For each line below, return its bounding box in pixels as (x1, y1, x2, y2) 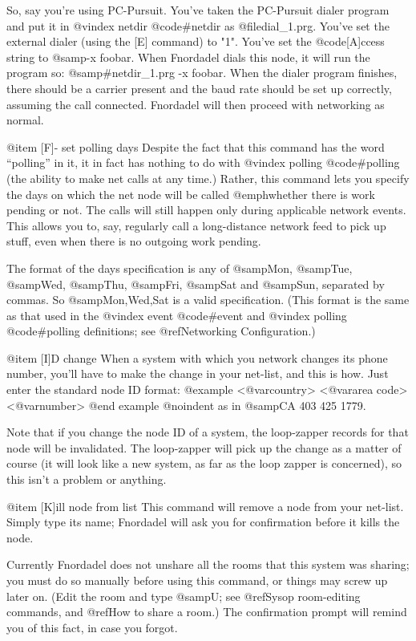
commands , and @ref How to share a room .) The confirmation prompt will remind (6, 603, 407, 620)
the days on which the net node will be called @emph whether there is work (6, 185, 375, 202)
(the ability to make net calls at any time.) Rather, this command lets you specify (6, 169, 410, 186)
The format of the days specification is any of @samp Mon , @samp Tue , (6, 259, 353, 276)
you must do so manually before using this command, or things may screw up (6, 572, 388, 588)
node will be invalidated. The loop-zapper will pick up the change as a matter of (6, 439, 402, 456)
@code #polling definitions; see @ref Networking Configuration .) (6, 323, 316, 339)
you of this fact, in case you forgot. (6, 619, 178, 635)
